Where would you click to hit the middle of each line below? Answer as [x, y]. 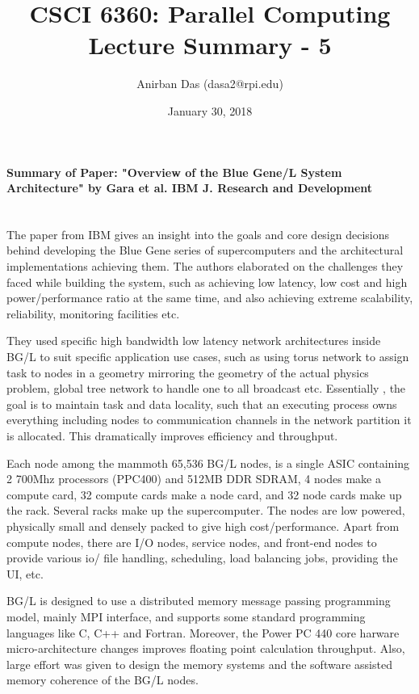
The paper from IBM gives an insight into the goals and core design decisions [198, 234]
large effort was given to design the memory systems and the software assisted [199, 664]
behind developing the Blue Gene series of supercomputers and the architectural [205, 250]
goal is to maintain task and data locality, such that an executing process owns [202, 404]
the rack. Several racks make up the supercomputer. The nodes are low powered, [206, 510]
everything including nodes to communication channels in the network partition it [209, 420]
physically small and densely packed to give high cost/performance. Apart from [203, 526]
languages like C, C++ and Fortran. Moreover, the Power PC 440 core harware [203, 632]
